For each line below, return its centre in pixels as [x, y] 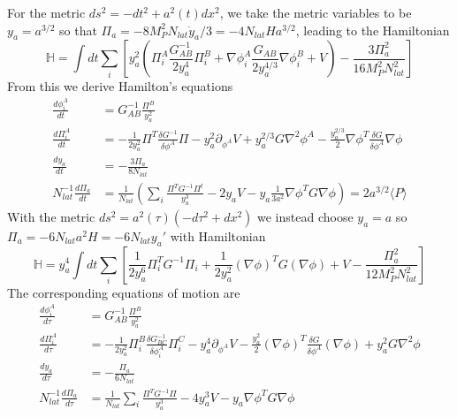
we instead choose [305, 216]
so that [78, 30]
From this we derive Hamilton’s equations [120, 86]
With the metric [51, 216]
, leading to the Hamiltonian [373, 30]
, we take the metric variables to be [316, 12]
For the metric [46, 12]
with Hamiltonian [218, 235]
